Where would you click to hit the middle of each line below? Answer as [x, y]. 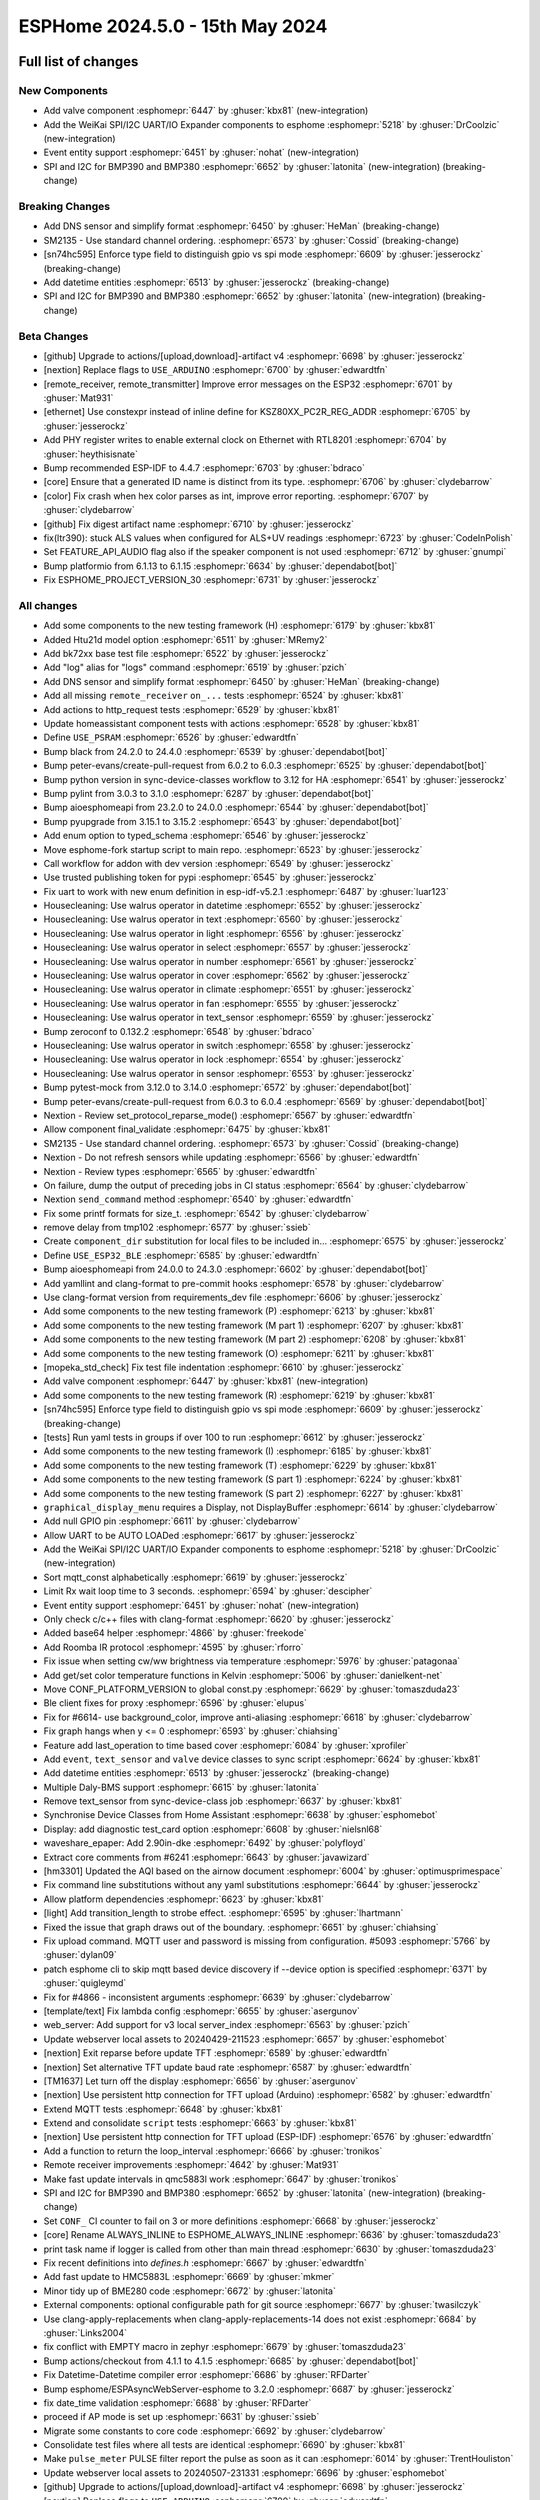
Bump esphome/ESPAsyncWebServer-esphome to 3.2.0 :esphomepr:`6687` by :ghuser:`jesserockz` [249, 2389]
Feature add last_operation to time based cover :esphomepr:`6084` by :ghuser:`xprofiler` [226, 1745]
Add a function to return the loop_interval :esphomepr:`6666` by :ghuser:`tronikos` [213, 2151]
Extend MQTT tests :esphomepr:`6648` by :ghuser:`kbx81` [163, 2109]
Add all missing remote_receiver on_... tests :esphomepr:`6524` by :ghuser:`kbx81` [224, 696]
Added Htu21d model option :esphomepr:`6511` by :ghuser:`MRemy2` [185, 639]
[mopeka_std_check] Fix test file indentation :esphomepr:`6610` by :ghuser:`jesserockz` [224, 1367]
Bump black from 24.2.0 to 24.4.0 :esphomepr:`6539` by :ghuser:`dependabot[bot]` [216, 751]
